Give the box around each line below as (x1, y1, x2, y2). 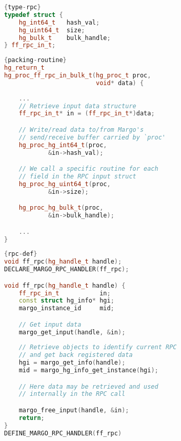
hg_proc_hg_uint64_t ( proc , (18, 180, 111, 188)
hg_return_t (4, 64, 45, 72)
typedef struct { (4, 11, 63, 18)
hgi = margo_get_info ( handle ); (18, 359, 126, 367)
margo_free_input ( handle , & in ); (18, 407, 129, 414)
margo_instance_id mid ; (18, 305, 114, 312)
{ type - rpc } (4, 4, 41, 11)
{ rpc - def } (4, 250, 37, 258)
